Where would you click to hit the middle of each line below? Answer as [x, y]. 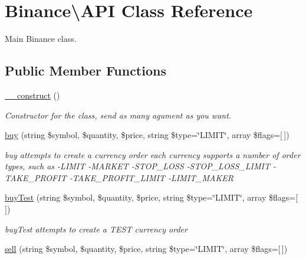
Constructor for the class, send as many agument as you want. [118, 115]
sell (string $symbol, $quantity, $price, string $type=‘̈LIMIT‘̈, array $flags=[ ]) [146, 249]
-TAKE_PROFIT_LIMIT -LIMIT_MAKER [151, 177]
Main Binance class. [41, 39]
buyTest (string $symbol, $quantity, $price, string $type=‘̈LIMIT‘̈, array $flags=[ [152, 197]
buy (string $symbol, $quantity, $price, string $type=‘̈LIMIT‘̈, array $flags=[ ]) [147, 135]
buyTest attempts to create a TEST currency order [96, 229]
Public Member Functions [85, 71]
